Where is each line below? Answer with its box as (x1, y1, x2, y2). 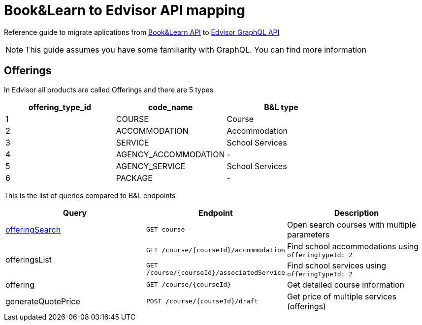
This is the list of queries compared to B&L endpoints (4, 191, 176, 200)
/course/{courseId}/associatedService (146, 269, 285, 277)
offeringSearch (5, 224, 61, 235)
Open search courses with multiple (287, 219, 416, 230)
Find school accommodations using (287, 241, 419, 251)
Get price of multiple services (287, 291, 396, 301)
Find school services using (287, 260, 387, 270)
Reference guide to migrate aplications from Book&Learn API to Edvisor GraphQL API (4, 28, 280, 36)
